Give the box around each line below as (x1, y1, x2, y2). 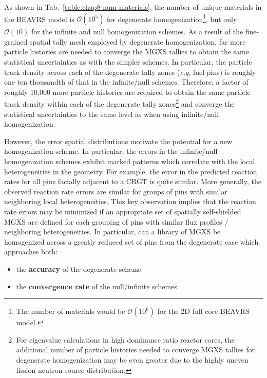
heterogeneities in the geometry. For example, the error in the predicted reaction (4, 166, 257, 176)
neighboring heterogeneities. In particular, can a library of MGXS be (4, 226, 221, 237)
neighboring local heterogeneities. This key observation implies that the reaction (4, 196, 256, 207)
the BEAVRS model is (4, 13, 74, 24)
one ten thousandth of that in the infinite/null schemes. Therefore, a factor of (4, 76, 249, 87)
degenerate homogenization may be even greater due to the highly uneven (16, 354, 249, 365)
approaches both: (4, 246, 58, 257)
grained (4, 36, 28, 47)
